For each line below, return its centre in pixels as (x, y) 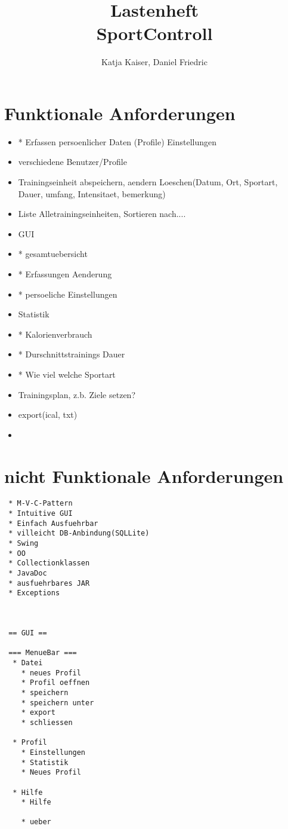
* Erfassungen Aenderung (65, 274)
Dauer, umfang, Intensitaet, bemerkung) (92, 193)
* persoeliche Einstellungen (68, 294)
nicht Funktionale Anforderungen (144, 475)
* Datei (28, 663)
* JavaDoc (28, 573)
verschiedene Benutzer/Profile (72, 162)
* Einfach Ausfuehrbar (53, 523)
